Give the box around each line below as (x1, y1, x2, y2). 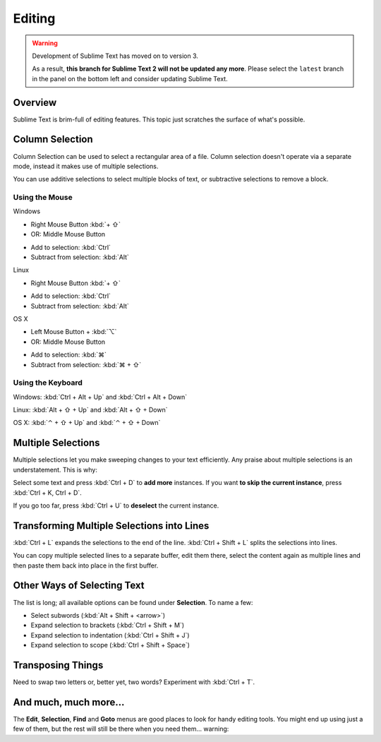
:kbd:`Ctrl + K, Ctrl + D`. (13, 488, 83, 497)
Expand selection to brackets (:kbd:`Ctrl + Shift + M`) (30, 621, 185, 630)
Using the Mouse (13, 193, 73, 203)
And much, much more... (13, 696, 125, 708)
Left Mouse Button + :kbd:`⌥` (30, 328, 117, 336)
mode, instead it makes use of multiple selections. (13, 162, 159, 170)
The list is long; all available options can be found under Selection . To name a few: (13, 598, 253, 606)
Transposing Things (13, 659, 104, 671)
